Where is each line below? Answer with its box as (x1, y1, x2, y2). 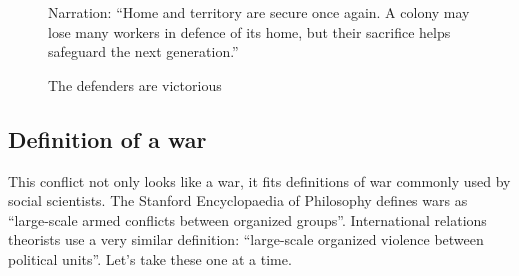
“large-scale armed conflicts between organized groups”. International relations (8, 209, 487, 230)
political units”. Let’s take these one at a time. (8, 248, 292, 269)
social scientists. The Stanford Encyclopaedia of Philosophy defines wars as (8, 190, 468, 211)
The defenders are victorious (48, 74, 222, 95)
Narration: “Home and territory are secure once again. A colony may (48, 2, 470, 22)
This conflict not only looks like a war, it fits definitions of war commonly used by (8, 170, 511, 191)
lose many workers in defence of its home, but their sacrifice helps (48, 21, 451, 42)
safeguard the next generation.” (48, 41, 239, 62)
